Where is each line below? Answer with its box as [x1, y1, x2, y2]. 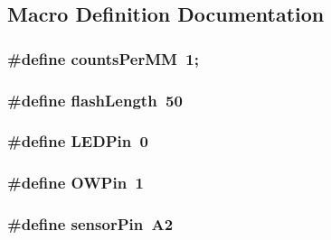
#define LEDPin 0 [7, 130, 149, 152]
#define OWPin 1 [7, 171, 144, 194]
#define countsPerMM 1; [7, 47, 199, 69]
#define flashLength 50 [7, 88, 183, 111]
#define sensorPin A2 [7, 213, 174, 235]
